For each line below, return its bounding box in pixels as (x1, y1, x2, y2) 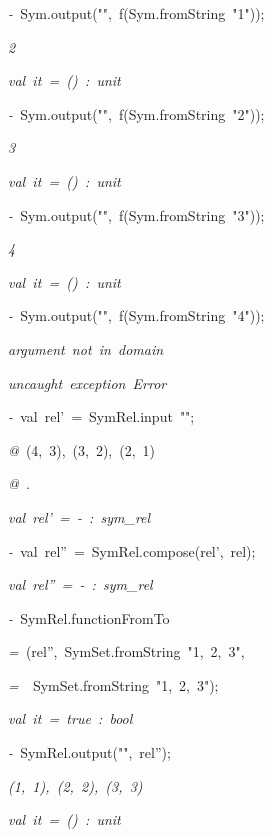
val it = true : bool (8, 708, 133, 729)
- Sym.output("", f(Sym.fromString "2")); (8, 103, 265, 124)
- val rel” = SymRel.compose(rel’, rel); (8, 540, 256, 561)
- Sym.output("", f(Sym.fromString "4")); (8, 305, 265, 326)
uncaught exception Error (8, 372, 167, 393)
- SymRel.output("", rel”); (8, 742, 171, 763)
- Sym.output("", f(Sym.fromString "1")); (8, 3, 265, 23)
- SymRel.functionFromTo (8, 607, 170, 628)
